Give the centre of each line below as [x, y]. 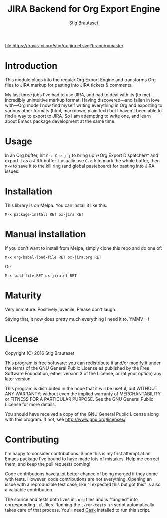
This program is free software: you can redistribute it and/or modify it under [83, 363]
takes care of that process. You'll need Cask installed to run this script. [78, 510]
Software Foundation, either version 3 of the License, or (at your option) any [83, 373]
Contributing [32, 440]
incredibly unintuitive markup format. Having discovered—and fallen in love [82, 100]
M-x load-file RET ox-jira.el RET [41, 276]
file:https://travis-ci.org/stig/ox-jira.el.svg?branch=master [64, 45]
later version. [19, 379]
